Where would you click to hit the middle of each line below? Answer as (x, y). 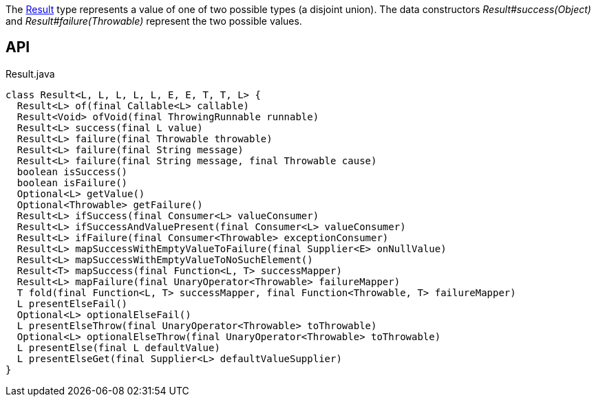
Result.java (30, 74)
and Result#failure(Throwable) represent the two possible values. (154, 21)
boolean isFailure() (72, 182)
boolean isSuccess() (72, 171)
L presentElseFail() (72, 303)
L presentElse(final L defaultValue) (118, 347)
